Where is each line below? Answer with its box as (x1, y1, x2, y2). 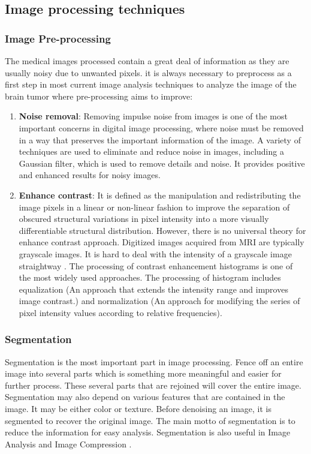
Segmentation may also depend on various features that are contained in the (5, 390, 285, 403)
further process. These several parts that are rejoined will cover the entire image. (5, 378, 301, 391)
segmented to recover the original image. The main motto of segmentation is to (5, 414, 295, 426)
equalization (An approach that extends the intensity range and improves (19, 282, 288, 295)
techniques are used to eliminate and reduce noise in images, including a (19, 145, 284, 158)
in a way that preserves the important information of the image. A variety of (19, 133, 301, 146)
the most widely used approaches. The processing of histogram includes (19, 271, 281, 284)
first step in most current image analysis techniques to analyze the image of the (5, 78, 297, 91)
